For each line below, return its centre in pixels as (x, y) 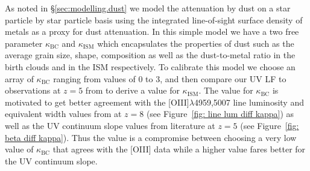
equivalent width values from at (63, 114)
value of (19, 149)
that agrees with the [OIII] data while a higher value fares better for (179, 149)
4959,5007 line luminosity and (249, 102)
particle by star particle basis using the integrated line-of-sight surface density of (154, 19)
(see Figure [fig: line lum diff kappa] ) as (220, 114)
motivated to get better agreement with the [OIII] (97, 102)
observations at (33, 90)
